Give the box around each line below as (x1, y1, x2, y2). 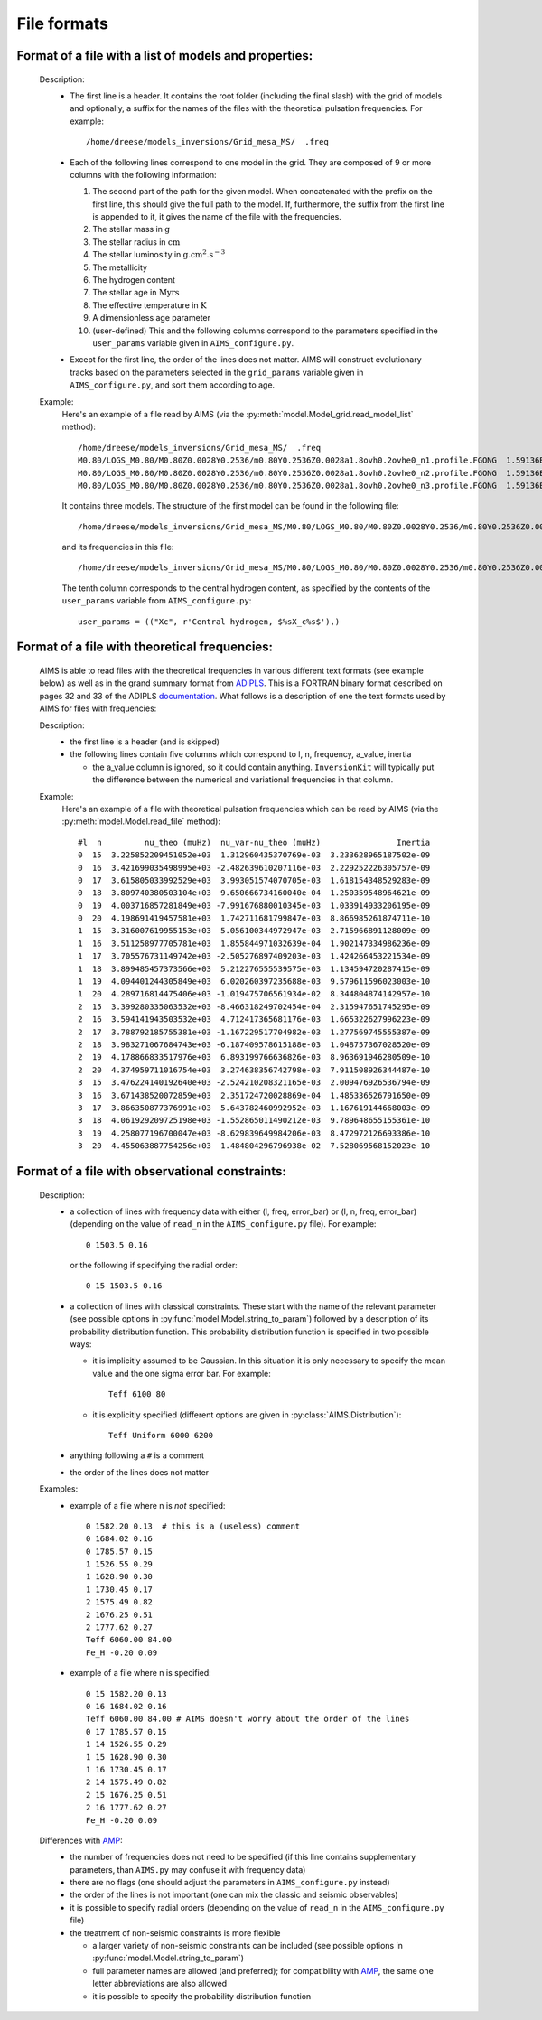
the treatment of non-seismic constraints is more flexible (70, 1927, 281, 1938)
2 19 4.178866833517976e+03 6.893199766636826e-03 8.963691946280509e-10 (78, 1052, 431, 1062)
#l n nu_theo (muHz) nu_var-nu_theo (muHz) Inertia (78, 837, 431, 847)
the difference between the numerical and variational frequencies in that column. (92, 774, 394, 785)
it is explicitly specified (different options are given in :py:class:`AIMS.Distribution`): (92, 1409, 402, 1420)
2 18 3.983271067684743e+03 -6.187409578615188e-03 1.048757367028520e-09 (78, 1039, 431, 1050)
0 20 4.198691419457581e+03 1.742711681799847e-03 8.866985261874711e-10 (78, 913, 431, 923)
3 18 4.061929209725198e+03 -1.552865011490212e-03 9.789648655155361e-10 (78, 1116, 431, 1126)
